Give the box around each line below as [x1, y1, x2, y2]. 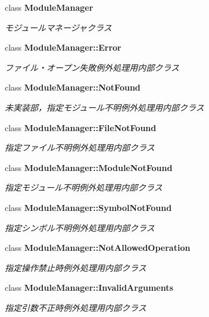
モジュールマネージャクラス [5, 21, 112, 33]
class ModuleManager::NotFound [5, 81, 141, 94]
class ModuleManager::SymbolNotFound [5, 201, 172, 213]
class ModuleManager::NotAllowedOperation [5, 241, 191, 254]
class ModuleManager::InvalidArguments [5, 281, 173, 294]
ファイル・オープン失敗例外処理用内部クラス [5, 61, 179, 73]
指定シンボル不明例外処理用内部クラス [5, 221, 155, 234]
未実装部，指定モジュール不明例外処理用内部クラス [5, 101, 204, 113]
